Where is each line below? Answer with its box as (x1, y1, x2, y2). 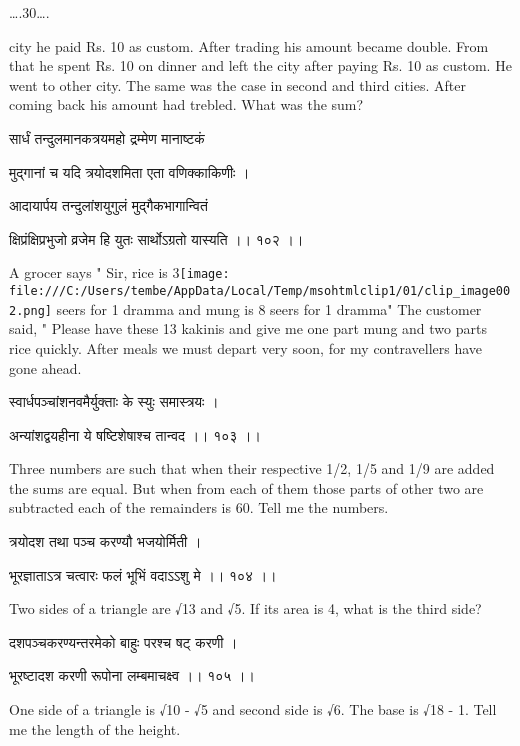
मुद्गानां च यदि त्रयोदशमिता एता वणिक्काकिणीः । (9, 161, 250, 182)
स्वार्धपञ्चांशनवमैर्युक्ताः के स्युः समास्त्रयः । (9, 391, 219, 412)
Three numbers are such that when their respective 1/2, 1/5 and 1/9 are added (9, 458, 495, 479)
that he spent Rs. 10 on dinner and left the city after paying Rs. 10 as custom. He (9, 55, 512, 76)
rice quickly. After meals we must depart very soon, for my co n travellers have (9, 337, 483, 358)
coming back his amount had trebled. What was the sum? (9, 94, 364, 115)
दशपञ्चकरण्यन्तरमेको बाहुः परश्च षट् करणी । (9, 631, 238, 652)
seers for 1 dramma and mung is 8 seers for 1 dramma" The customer (56, 298, 482, 319)
